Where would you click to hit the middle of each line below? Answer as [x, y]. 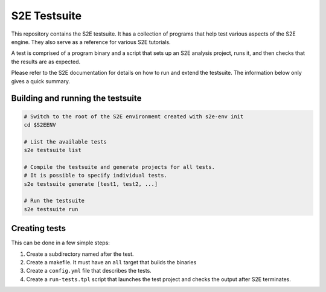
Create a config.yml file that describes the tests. [89, 271]
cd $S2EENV [40, 125]
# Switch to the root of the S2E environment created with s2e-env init [134, 116]
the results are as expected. [46, 62]
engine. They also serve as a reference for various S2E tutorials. [91, 42]
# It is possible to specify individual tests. [95, 176]
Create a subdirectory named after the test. [80, 254]
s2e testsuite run [51, 209]
